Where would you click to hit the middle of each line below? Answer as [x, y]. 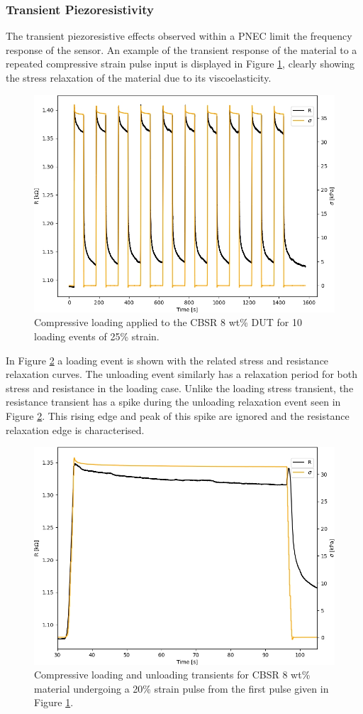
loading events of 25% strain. [97, 336]
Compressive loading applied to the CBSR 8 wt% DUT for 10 [168, 322]
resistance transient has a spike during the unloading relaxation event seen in [173, 402]
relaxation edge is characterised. [75, 429]
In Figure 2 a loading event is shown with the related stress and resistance [167, 360]
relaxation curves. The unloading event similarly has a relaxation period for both [181, 374]
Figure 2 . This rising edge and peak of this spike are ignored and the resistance [178, 416]
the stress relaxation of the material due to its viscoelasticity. [139, 77]
